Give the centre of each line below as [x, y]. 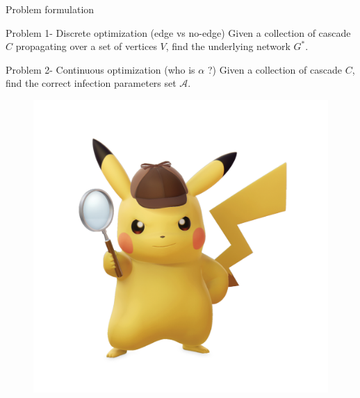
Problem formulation [50, 9]
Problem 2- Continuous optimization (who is [100, 69]
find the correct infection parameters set [91, 83]
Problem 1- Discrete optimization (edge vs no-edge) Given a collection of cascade [178, 32]
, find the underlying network [228, 46]
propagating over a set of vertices [86, 46]
